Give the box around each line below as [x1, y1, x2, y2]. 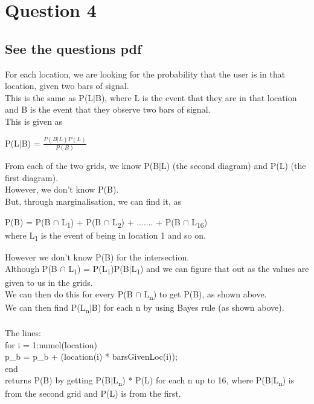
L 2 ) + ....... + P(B [112, 215, 181, 230]
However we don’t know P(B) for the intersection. [5, 250, 190, 263]
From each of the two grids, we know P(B [5, 159, 159, 172]
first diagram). [5, 171, 59, 184]
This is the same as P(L [5, 91, 94, 104]
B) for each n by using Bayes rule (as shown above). [91, 301, 284, 314]
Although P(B [5, 262, 57, 275]
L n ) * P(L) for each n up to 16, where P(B [113, 374, 271, 388]
